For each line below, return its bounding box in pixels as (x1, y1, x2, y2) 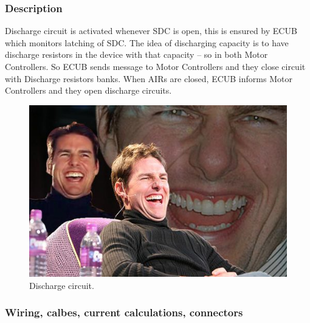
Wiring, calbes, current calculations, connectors (5, 305, 243, 320)
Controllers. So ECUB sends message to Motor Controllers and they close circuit (5, 60, 306, 72)
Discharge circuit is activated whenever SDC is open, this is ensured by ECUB (5, 24, 297, 37)
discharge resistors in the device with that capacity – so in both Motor (5, 48, 268, 61)
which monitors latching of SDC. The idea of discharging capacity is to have (5, 36, 289, 49)
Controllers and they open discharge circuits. (5, 84, 172, 97)
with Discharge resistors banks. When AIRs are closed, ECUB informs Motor (5, 72, 292, 85)
